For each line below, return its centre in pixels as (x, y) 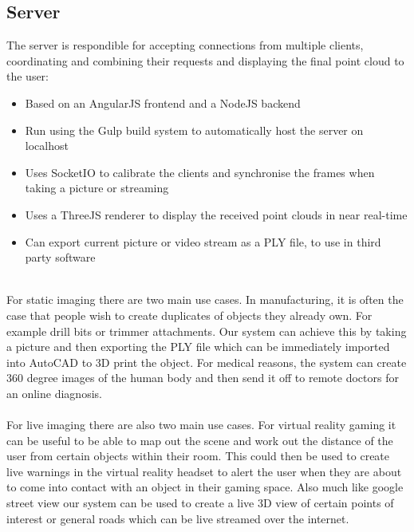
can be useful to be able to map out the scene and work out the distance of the (200, 440)
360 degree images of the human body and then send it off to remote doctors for (203, 378)
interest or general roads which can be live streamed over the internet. (178, 518)
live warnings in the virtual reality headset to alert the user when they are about (204, 471)
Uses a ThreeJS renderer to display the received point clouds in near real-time (216, 214)
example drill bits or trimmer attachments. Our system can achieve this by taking (207, 331)
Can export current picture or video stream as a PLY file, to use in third (203, 241)
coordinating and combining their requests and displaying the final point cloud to (205, 60)
